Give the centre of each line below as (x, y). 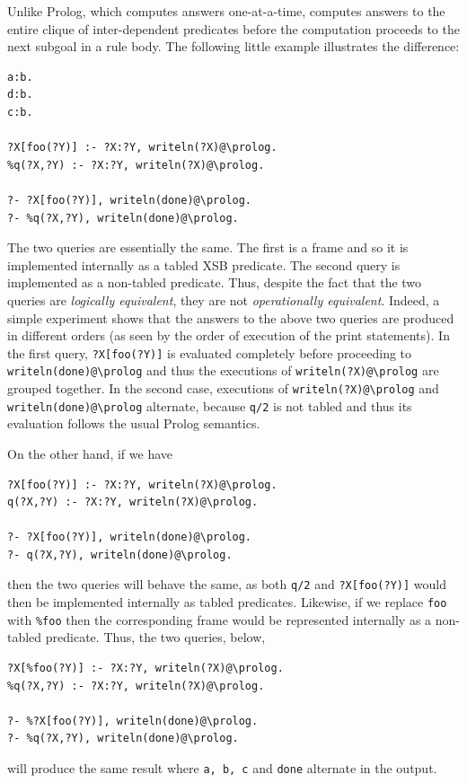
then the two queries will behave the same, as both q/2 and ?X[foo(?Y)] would (227, 584)
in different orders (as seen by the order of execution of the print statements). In (229, 335)
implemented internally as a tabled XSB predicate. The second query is (204, 264)
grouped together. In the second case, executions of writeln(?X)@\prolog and (223, 388)
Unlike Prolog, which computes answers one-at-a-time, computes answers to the (226, 11)
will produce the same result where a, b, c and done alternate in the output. (222, 768)
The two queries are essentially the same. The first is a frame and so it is (208, 247)
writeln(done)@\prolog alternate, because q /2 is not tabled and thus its (210, 405)
